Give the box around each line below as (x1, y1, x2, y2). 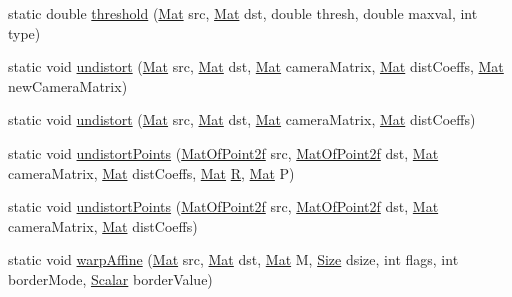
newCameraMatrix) (8, 75, 128, 96)
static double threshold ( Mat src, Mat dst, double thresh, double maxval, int (8, 3, 478, 23)
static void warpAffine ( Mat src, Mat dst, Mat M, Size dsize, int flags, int (8, 249, 459, 270)
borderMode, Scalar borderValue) (8, 268, 213, 289)
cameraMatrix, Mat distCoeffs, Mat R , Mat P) (8, 162, 295, 183)
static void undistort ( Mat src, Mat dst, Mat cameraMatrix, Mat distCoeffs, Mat (8, 56, 504, 77)
